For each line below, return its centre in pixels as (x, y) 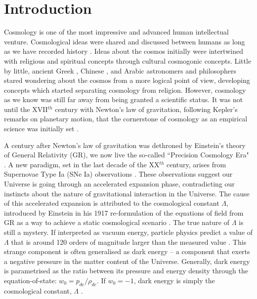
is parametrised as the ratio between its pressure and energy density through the (126, 271)
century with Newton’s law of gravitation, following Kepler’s (146, 109)
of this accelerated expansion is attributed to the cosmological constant (112, 203)
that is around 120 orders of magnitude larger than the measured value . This (129, 242)
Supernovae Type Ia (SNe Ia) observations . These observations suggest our (118, 174)
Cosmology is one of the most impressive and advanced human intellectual (116, 32)
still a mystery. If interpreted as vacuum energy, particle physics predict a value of (128, 232)
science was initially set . (42, 129)
